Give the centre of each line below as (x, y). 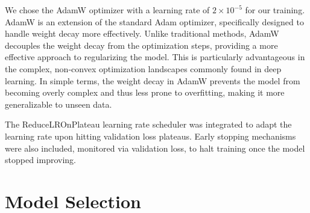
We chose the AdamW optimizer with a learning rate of (107, 10)
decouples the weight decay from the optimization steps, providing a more (141, 45)
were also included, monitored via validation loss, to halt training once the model (155, 148)
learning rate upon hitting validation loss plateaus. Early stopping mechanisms (150, 136)
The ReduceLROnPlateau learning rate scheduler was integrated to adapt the (148, 124)
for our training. (275, 10)
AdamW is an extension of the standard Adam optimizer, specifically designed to (154, 21)
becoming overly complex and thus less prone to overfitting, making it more (145, 92)
